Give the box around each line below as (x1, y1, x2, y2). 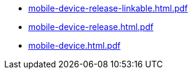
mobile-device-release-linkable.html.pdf (28, 3, 188, 13)
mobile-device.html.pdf (28, 40, 121, 51)
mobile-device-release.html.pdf (28, 22, 154, 32)
